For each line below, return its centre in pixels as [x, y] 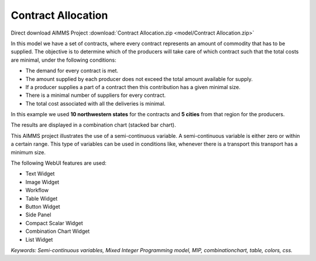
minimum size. [28, 152]
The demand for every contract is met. [72, 71]
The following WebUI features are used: [59, 163]
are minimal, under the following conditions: [63, 60]
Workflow [37, 190]
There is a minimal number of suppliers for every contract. [96, 95]
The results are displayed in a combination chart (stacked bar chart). [93, 125]
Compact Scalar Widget [54, 223]
